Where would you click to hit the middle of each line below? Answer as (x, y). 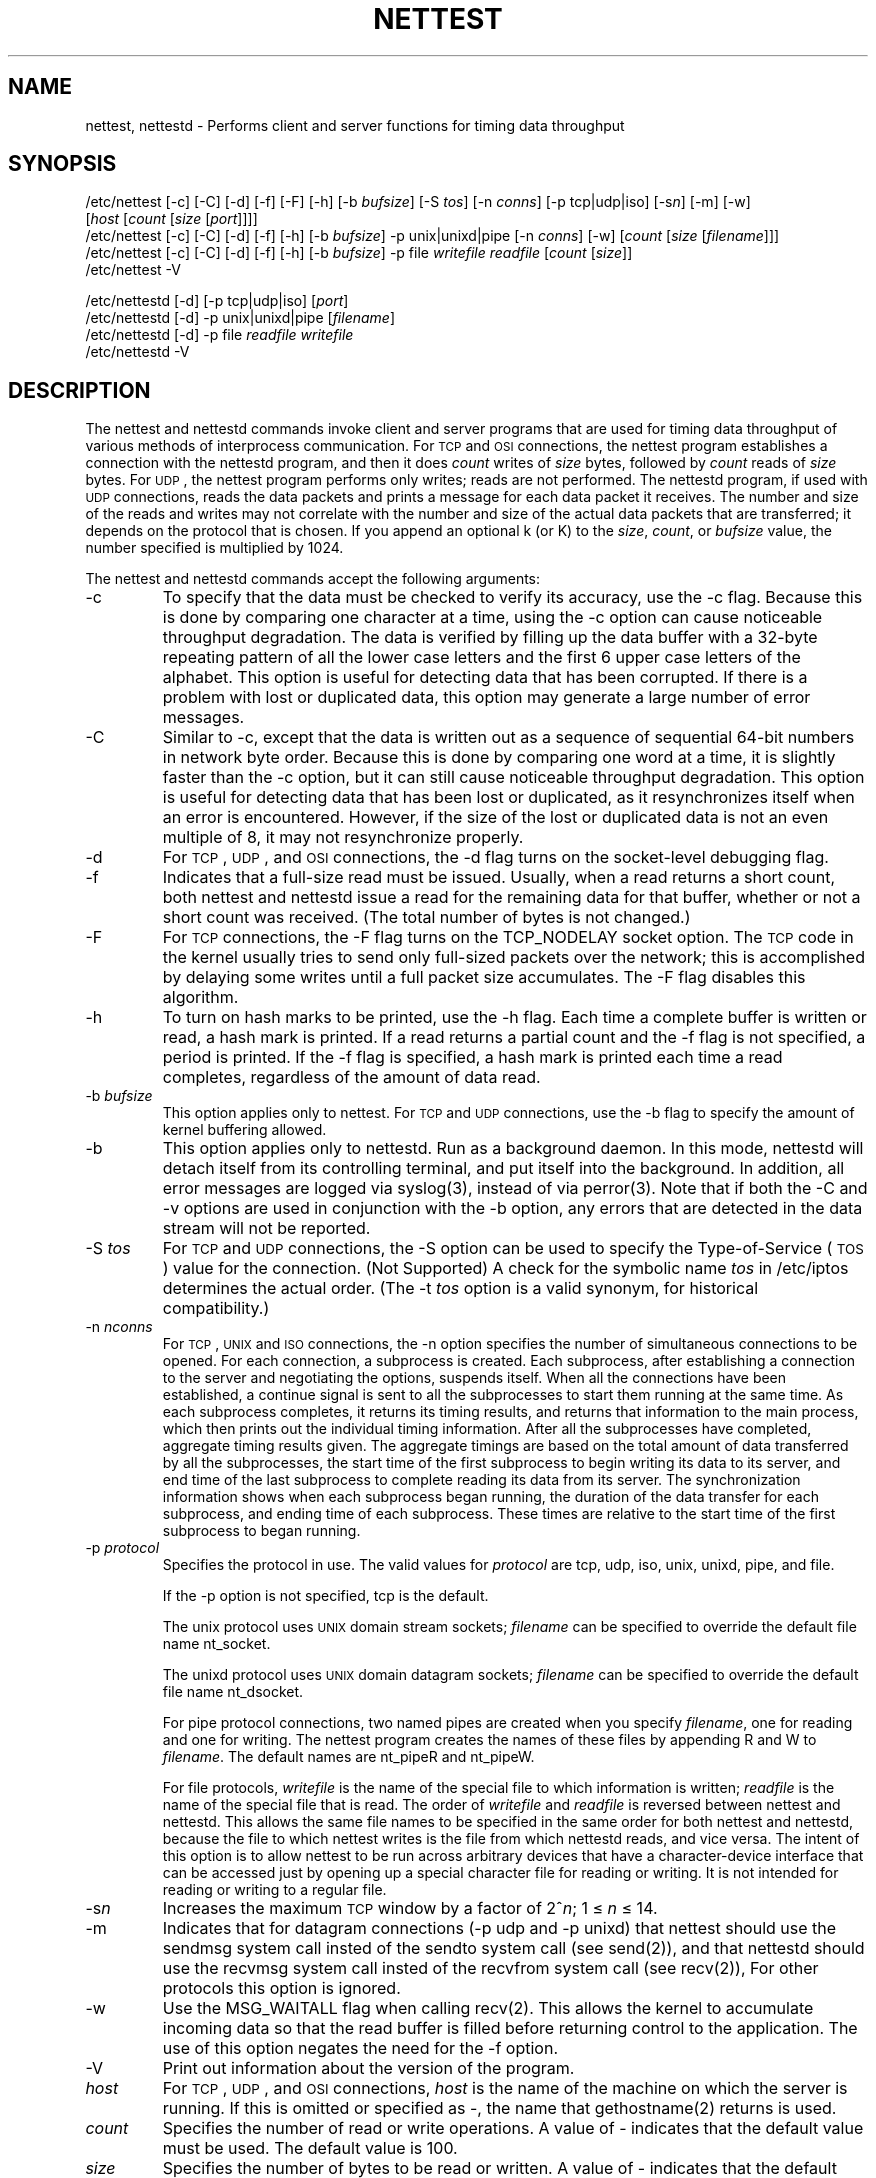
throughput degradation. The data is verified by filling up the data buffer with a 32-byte (490, 637)
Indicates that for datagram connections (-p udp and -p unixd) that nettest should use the (499, 1928)
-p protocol (122, 1548)
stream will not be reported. (266, 1228)
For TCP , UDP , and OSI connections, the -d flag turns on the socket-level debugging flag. (495, 857)
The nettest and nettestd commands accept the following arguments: (313, 579)
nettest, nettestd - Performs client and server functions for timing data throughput (355, 125)
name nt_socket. (216, 1644)
